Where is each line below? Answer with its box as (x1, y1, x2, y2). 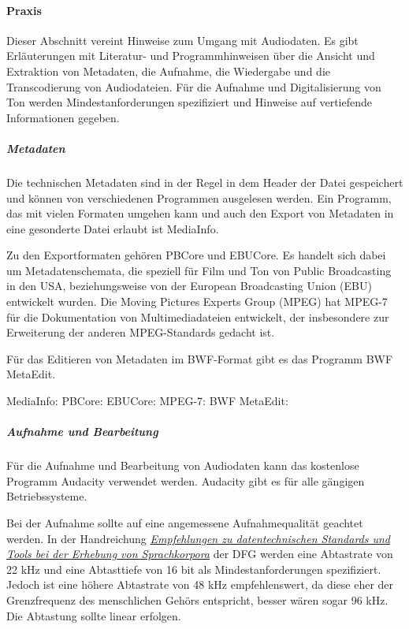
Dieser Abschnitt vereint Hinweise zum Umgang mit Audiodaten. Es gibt (6, 32, 359, 48)
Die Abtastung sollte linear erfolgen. (6, 607, 181, 623)
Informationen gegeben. (6, 109, 120, 125)
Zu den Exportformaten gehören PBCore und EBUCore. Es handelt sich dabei (6, 247, 386, 263)
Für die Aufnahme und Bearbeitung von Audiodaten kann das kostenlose (6, 457, 359, 474)
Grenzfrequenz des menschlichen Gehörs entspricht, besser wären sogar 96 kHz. (6, 591, 389, 608)
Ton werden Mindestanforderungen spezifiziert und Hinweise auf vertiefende (6, 94, 373, 110)
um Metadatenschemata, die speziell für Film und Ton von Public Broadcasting (6, 262, 392, 278)
